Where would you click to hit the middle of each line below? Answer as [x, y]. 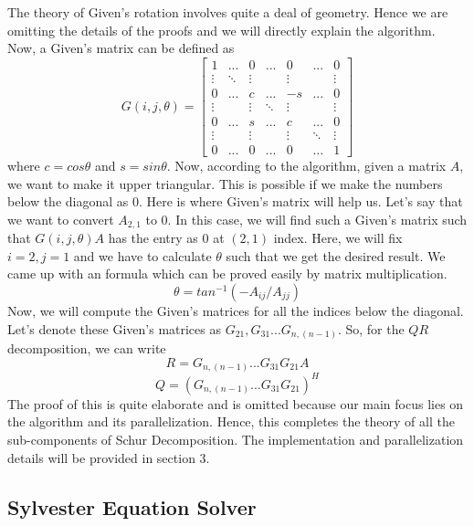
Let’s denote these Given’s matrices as [114, 328]
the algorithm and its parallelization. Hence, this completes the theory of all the [231, 421]
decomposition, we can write [87, 348]
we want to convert [61, 219]
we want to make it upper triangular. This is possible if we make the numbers [225, 183]
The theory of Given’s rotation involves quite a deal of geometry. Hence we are [228, 12]
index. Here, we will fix [338, 238]
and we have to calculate [142, 255]
